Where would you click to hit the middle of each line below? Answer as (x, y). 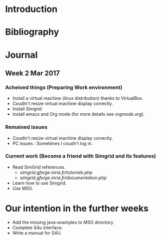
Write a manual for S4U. (37, 233)
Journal (21, 55)
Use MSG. (23, 188)
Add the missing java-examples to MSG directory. (63, 222)
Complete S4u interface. (38, 228)
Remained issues (26, 127)
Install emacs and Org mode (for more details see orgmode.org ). (79, 114)
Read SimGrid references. (39, 167)
